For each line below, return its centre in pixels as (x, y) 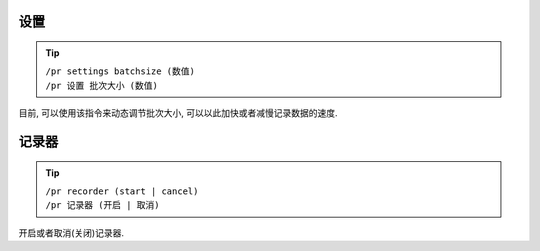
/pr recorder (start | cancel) (122, 191)
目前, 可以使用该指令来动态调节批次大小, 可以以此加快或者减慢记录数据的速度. (178, 113)
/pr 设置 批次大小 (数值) (102, 85)
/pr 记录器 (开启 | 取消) (102, 205)
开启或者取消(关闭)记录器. (71, 232)
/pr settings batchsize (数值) (120, 71)
